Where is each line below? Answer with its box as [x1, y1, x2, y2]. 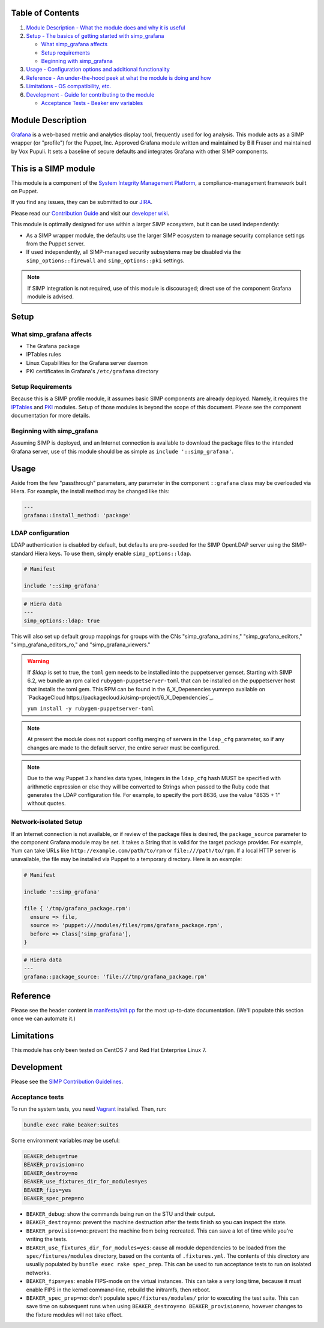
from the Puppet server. [26, 240, 85, 247]
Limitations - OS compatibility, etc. [26, 83, 112, 90]
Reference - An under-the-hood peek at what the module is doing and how [26, 74, 211, 81]
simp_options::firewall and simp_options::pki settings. [26, 257, 185, 264]
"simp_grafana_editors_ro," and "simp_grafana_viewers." [11, 641, 151, 648]
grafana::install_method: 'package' [23, 512, 132, 519]
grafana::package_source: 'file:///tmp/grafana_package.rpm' [23, 973, 208, 981]
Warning [27, 658, 49, 665]
